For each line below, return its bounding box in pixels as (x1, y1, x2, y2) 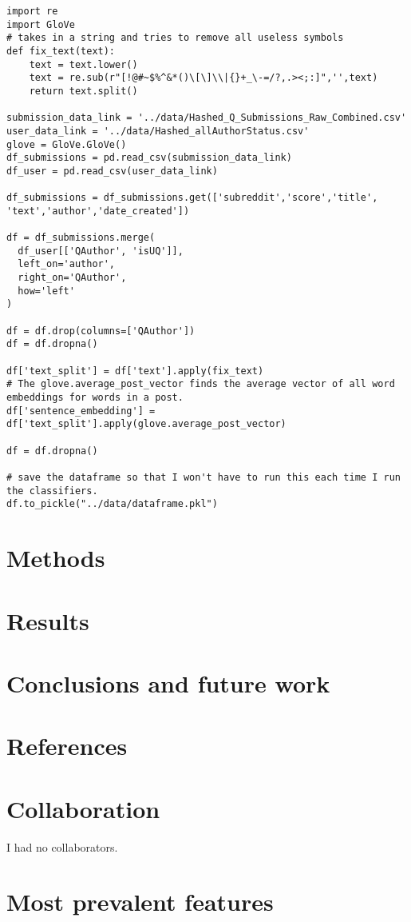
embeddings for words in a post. (6, 392, 184, 404)
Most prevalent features (6, 885, 274, 918)
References (6, 729, 128, 762)
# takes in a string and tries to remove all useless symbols (6, 32, 344, 44)
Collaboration (6, 792, 160, 824)
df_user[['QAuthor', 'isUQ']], (18, 245, 184, 257)
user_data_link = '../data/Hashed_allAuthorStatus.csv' (6, 125, 310, 137)
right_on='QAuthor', (18, 272, 127, 284)
